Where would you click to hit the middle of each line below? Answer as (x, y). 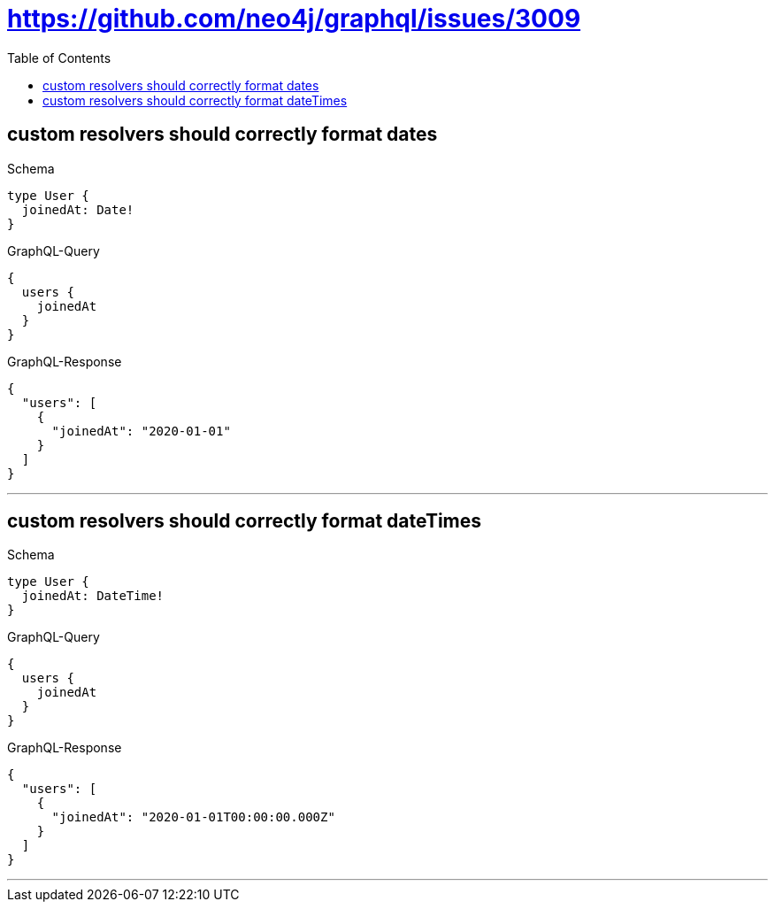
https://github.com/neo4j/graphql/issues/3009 (294, 19)
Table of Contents (59, 58)
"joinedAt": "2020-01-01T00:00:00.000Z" (193, 817)
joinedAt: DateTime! (93, 596)
